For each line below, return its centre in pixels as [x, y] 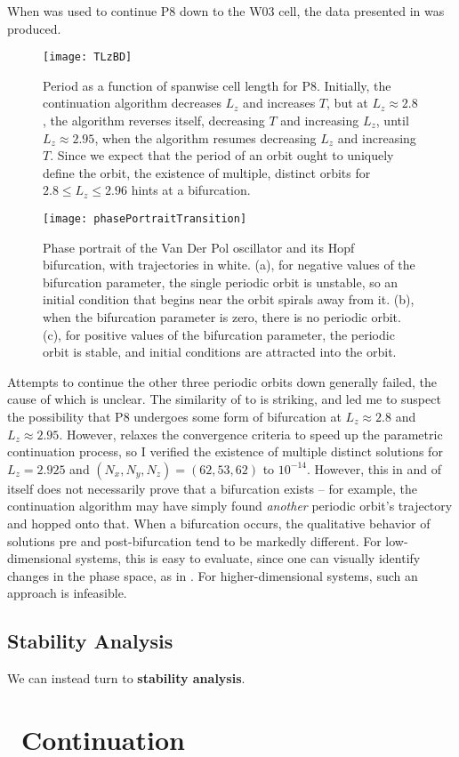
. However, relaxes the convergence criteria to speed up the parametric [251, 434]
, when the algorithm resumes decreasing [205, 137]
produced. [34, 28]
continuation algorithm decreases [132, 103]
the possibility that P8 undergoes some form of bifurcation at [174, 416]
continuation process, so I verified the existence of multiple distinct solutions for [225, 451]
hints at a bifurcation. [191, 190]
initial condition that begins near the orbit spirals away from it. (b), [229, 299]
